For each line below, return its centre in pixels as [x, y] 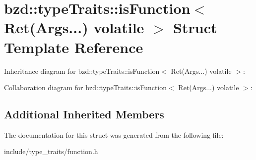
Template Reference [74, 47]
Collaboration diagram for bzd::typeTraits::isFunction [86, 87]
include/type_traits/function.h [51, 151]
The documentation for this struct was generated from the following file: [114, 134]
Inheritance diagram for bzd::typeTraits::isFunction [82, 71]
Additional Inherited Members [84, 114]
